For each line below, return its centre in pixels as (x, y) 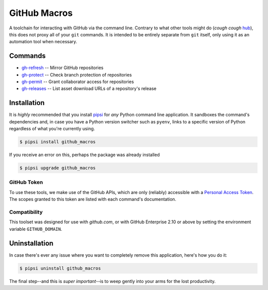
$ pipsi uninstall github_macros (60, 268)
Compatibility (26, 212)
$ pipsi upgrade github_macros (58, 168)
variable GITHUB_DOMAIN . (36, 229)
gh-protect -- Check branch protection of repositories (77, 75)
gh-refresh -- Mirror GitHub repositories (63, 68)
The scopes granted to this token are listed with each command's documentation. (93, 199)
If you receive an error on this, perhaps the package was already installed (84, 155)
